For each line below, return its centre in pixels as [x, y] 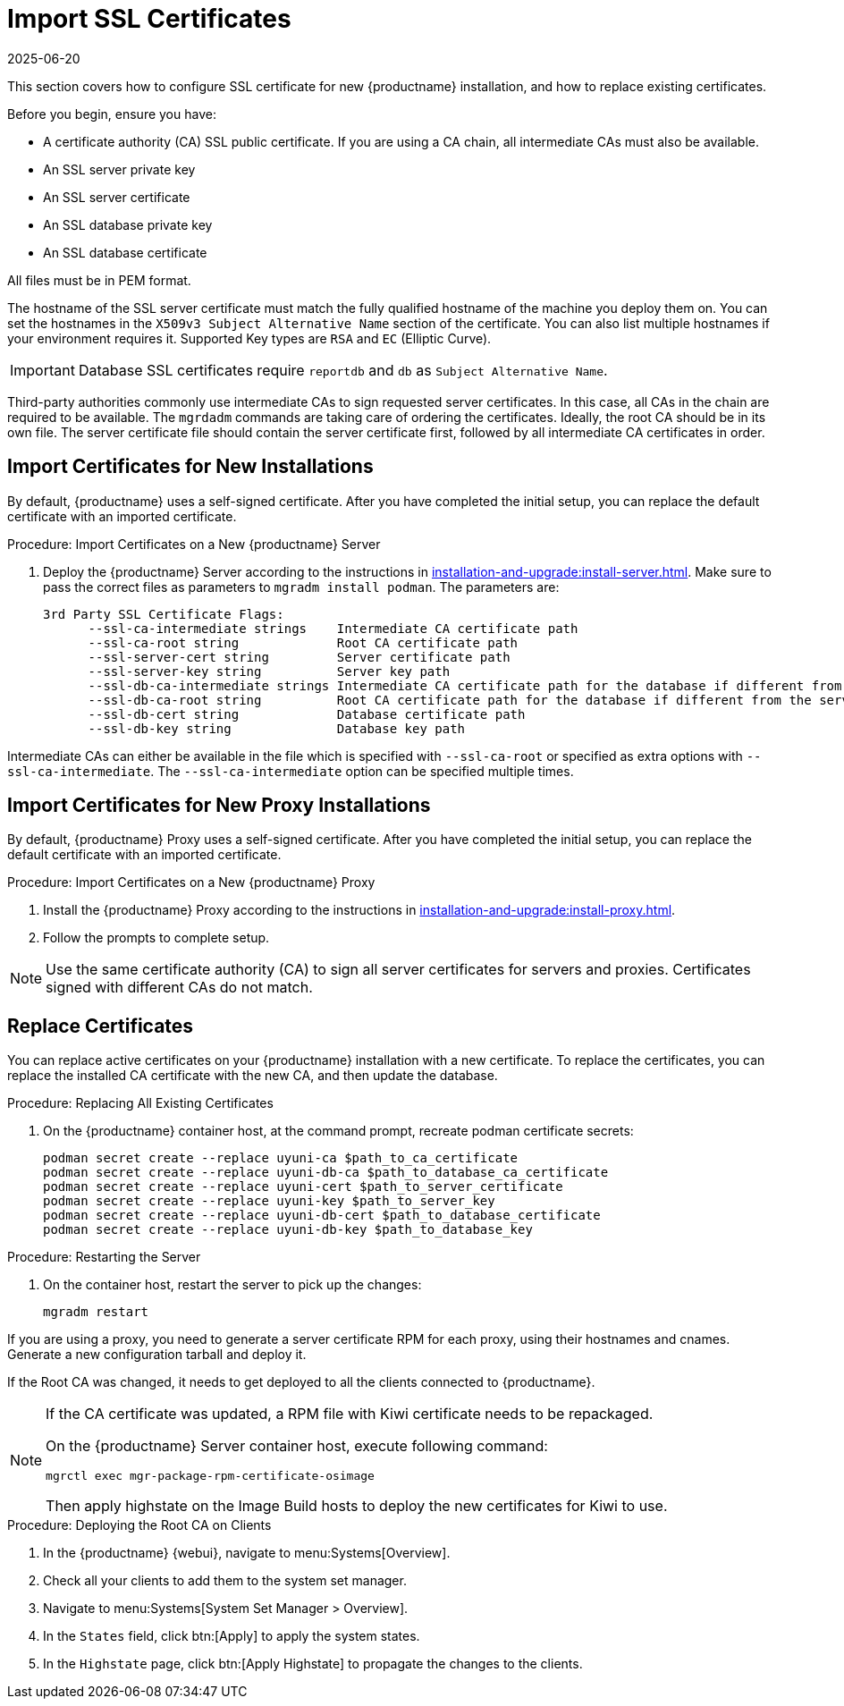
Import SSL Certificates [149, 19]
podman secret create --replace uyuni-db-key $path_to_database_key [288, 1230]
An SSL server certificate [117, 197]
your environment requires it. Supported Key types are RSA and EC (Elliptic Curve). [249, 338]
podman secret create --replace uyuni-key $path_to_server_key [269, 1201]
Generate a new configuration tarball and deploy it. [157, 1355]
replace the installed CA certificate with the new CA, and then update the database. [253, 1076]
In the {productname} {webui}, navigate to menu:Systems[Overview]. [247, 1553]
